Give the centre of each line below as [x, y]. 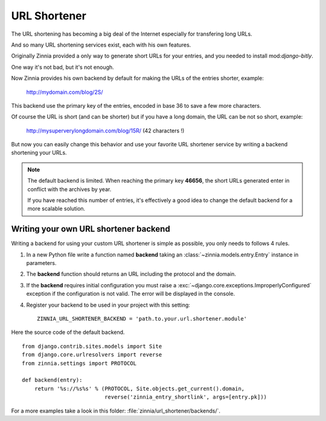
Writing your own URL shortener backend [91, 229]
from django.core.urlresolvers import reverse [92, 355]
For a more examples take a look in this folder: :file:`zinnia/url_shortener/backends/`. [116, 411]
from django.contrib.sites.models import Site [92, 346]
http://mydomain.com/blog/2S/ [65, 92]
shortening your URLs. [39, 153]
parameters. [41, 263]
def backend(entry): [52, 380]
